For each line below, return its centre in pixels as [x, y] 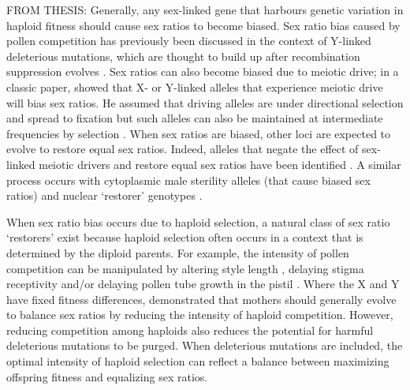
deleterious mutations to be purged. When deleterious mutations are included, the [205, 345]
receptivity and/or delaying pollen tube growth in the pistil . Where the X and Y [203, 284]
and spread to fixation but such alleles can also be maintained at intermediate [195, 118]
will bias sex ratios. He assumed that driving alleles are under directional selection [205, 102]
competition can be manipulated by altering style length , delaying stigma [185, 268]
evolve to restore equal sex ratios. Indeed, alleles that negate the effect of [183, 149]
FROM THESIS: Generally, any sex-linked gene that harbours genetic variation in [205, 9]
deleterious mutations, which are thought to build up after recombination [183, 56]
